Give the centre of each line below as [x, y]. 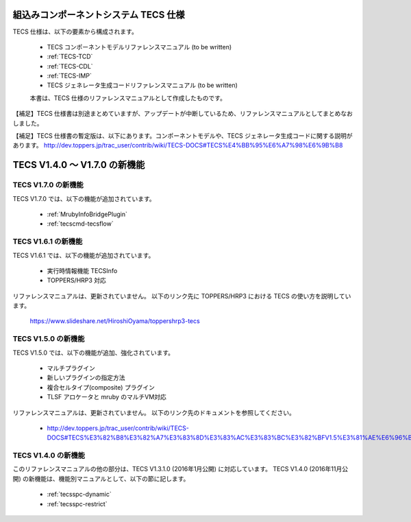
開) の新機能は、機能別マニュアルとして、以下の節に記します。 [101, 478]
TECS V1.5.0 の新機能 [49, 339]
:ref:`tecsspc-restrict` [77, 503]
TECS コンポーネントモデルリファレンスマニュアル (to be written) [139, 47]
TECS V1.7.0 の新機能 [48, 185]
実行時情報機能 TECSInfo [82, 270]
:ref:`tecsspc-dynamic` [79, 495]
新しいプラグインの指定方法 [86, 378]
